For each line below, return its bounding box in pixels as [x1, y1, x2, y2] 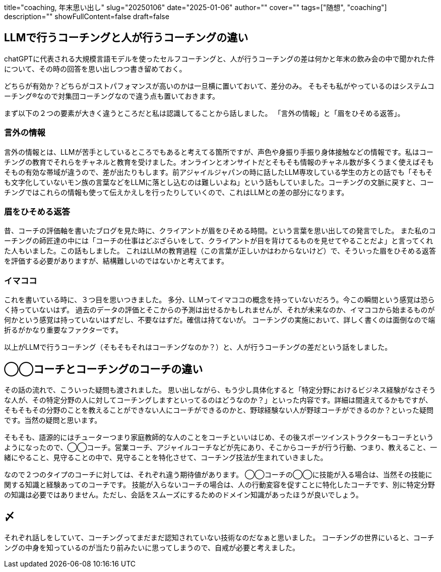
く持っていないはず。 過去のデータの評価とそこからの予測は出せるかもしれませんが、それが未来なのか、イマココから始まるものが [4, 305, 435, 314]
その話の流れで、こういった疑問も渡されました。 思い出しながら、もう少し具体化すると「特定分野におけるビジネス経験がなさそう [4, 385, 436, 394]
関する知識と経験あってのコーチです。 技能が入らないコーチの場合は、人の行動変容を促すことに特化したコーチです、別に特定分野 [4, 480, 435, 489]
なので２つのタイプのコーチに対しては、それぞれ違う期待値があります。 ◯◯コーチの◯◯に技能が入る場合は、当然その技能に [4, 470, 432, 479]
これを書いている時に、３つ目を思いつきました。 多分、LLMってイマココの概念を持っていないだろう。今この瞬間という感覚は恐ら [4, 295, 435, 304]
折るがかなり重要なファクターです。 [4, 326, 123, 335]
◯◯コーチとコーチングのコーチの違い [4, 362, 203, 375]
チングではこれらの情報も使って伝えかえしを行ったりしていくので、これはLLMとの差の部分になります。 [4, 187, 349, 197]
